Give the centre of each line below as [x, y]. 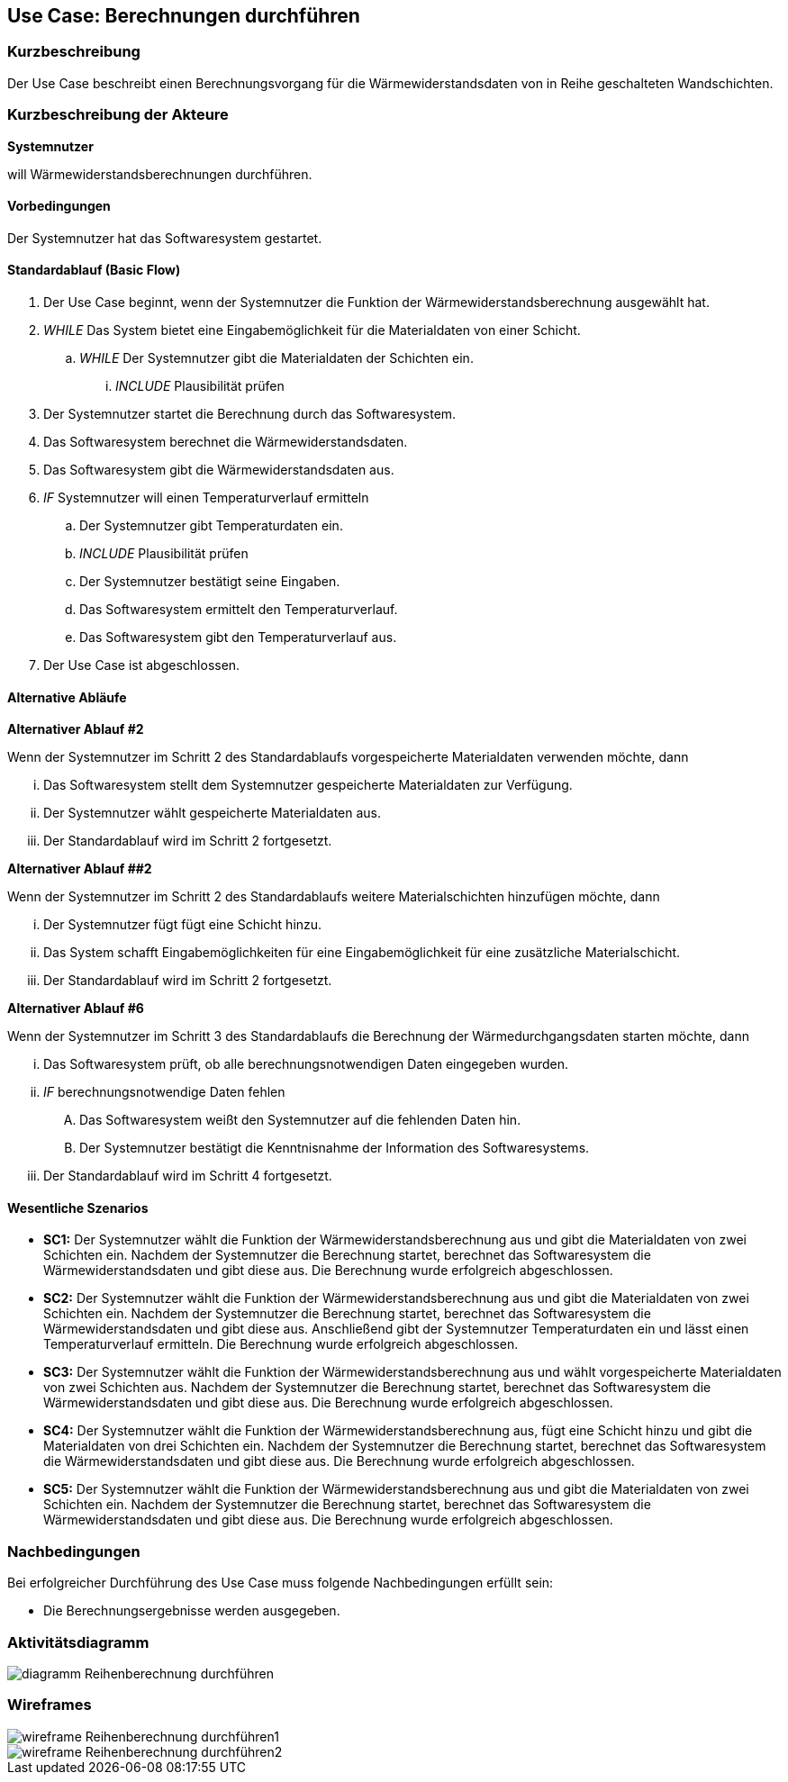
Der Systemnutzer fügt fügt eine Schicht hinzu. [183, 925]
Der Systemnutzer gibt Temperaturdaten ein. [211, 525]
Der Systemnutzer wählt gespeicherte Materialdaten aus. [213, 813]
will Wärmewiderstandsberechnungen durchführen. [160, 174]
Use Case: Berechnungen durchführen [184, 16]
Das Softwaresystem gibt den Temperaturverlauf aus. [238, 637]
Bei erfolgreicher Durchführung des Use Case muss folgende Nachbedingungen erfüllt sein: [281, 1583]
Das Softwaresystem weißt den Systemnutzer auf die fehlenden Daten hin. [300, 1120]
